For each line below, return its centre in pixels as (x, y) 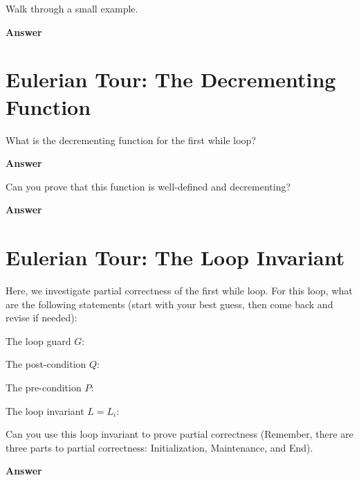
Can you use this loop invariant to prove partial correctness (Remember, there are (179, 434)
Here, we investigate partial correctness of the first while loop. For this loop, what (179, 290)
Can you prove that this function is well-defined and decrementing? (148, 186)
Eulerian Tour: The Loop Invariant (175, 257)
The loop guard (38, 340)
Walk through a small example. (72, 8)
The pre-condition (44, 387)
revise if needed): (42, 318)
